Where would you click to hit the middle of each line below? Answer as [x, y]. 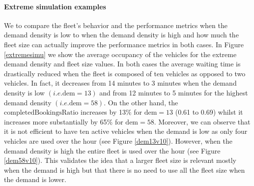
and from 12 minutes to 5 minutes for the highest [174, 92]
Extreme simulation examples [55, 6]
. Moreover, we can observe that [202, 121]
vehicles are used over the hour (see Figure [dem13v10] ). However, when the [118, 140]
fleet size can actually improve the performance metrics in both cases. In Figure [124, 44]
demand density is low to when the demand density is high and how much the [121, 35]
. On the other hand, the [141, 102]
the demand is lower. [35, 179]
